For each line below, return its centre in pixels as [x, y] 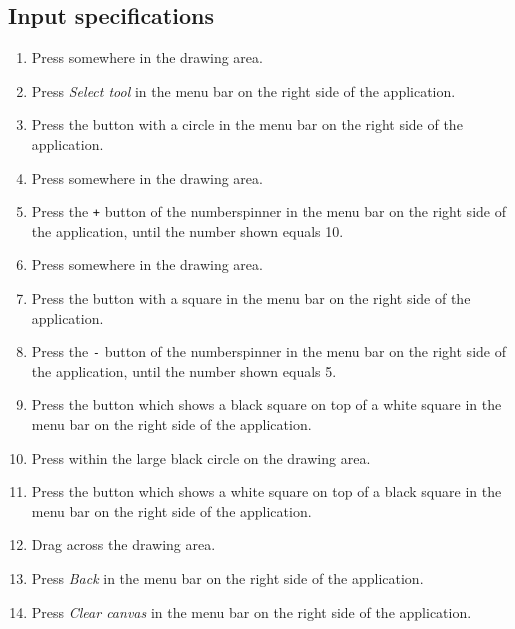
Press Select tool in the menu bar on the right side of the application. [243, 90]
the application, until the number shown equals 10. [187, 230]
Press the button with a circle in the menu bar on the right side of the [247, 124]
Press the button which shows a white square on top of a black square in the [266, 491]
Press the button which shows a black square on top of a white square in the [266, 404]
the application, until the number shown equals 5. [184, 370]
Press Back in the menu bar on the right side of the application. [227, 578]
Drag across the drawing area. [123, 544]
